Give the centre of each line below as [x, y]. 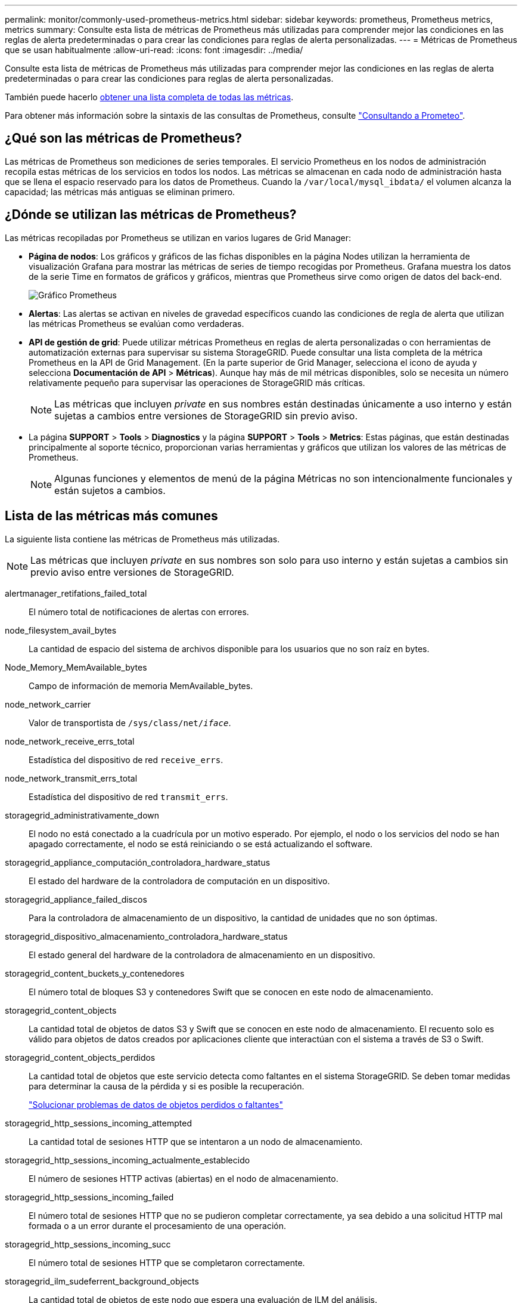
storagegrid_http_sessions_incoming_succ [88, 1244]
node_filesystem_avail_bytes [61, 630]
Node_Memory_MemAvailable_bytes [76, 667]
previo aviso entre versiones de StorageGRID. [132, 572]
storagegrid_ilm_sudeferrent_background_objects [102, 1281]
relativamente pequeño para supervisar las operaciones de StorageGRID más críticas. [197, 382]
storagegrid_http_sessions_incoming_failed [89, 1197]
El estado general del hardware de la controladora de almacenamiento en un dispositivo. [202, 955]
